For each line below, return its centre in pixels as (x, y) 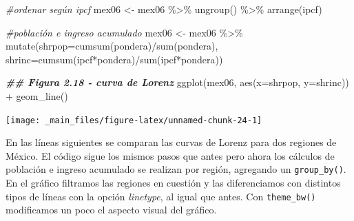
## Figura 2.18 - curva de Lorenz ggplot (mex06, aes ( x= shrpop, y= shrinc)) (177, 82)
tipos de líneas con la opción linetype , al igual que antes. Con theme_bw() (161, 196)
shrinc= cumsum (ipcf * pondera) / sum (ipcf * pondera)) (114, 59)
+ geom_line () (37, 95)
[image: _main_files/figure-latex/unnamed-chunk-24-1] (134, 120)
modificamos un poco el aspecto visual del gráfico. (111, 210)
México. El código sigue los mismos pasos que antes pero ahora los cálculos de (170, 155)
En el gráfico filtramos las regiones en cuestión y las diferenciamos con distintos (173, 183)
